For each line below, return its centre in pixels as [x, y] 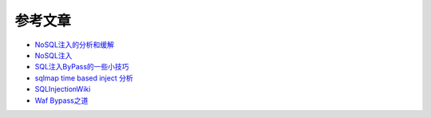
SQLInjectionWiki [63, 89]
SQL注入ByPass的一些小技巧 [82, 67]
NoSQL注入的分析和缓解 [75, 45]
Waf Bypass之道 [61, 100]
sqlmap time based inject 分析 [84, 78]
